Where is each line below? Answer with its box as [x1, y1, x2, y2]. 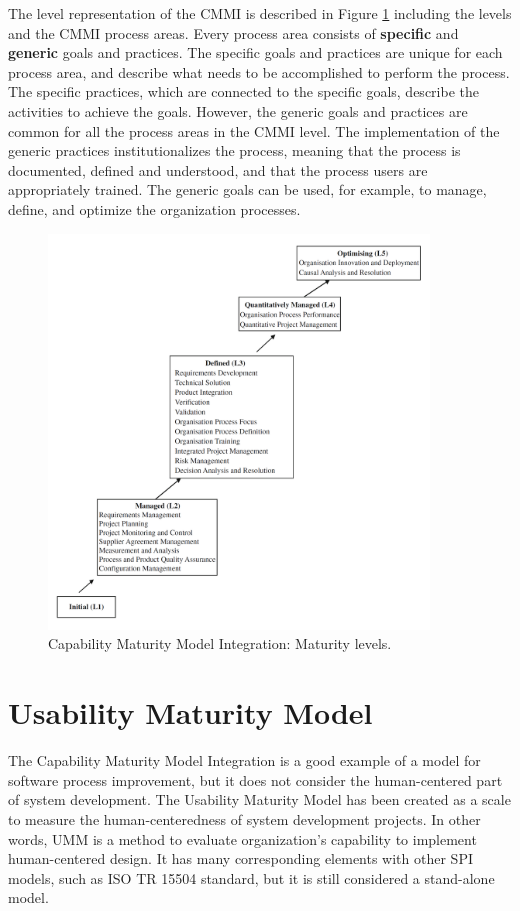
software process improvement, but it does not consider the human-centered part [8, 769, 503, 790]
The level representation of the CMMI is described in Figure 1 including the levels [8, 3, 512, 23]
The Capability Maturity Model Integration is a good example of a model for [8, 750, 481, 771]
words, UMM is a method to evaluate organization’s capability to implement [8, 828, 477, 849]
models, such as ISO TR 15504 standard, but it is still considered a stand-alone [8, 867, 495, 888]
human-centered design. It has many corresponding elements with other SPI [8, 848, 473, 869]
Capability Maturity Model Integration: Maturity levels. [48, 633, 392, 654]
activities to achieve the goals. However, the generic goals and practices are [8, 100, 468, 121]
